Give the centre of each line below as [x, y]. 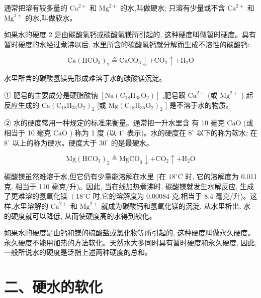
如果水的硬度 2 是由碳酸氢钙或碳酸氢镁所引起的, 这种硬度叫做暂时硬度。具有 [130, 34]
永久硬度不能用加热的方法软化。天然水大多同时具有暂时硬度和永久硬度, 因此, [130, 242]
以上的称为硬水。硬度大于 [55, 142]
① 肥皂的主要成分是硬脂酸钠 [51, 95]
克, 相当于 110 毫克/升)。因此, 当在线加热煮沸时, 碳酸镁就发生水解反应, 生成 [129, 186]
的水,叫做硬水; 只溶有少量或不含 [173, 8]
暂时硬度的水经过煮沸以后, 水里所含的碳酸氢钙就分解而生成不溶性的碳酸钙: [127, 44]
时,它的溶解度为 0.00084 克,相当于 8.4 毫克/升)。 [171, 196]
